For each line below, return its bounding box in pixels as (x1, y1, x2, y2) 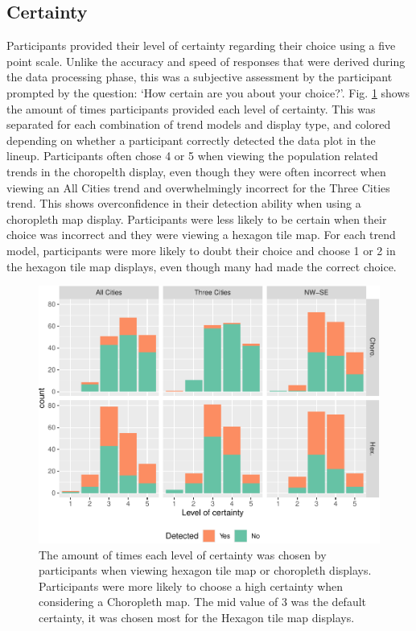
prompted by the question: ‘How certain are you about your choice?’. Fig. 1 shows (6, 84, 410, 101)
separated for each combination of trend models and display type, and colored (6, 116, 391, 133)
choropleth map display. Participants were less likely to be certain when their (6, 210, 387, 227)
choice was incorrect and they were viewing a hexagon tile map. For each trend (6, 226, 396, 243)
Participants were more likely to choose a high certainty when (39, 577, 344, 594)
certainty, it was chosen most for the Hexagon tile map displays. (39, 608, 355, 625)
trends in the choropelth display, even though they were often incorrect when (6, 163, 386, 179)
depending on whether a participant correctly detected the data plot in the (6, 131, 376, 148)
